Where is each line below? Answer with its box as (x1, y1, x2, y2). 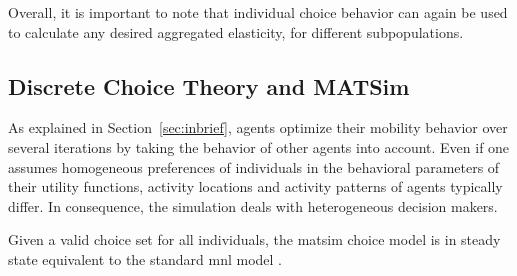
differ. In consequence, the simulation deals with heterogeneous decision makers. (8, 195, 498, 216)
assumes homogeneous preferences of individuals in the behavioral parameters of (8, 156, 500, 177)
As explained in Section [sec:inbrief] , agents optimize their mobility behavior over (8, 117, 508, 138)
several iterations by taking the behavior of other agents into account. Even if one (8, 136, 510, 157)
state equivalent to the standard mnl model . (8, 248, 282, 269)
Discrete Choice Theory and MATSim (8, 70, 410, 101)
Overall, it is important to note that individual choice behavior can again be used (8, 2, 508, 22)
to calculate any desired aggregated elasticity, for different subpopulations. (8, 21, 464, 42)
